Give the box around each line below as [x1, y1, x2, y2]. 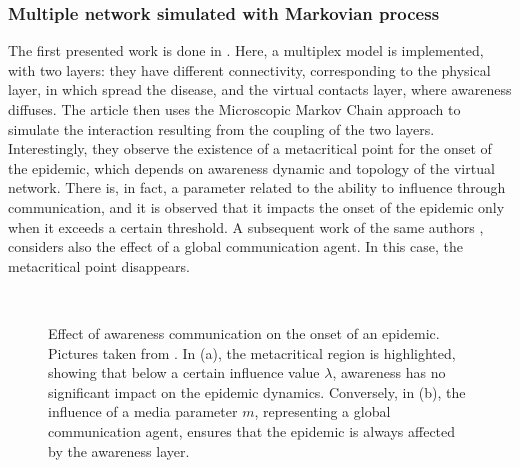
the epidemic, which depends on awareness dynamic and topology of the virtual [8, 157, 495, 178]
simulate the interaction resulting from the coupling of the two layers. [8, 118, 435, 139]
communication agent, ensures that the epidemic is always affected [48, 420, 456, 441]
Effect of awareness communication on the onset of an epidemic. [48, 322, 440, 343]
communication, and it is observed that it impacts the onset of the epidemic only [8, 196, 505, 217]
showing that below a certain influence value [48, 362, 320, 383]
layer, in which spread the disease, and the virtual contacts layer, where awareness [8, 79, 512, 100]
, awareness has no [332, 362, 446, 383]
